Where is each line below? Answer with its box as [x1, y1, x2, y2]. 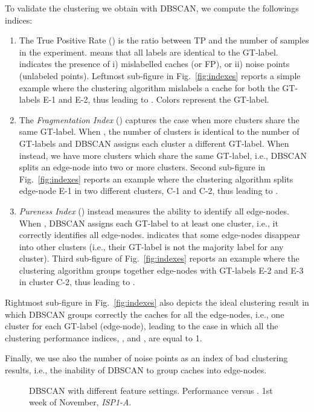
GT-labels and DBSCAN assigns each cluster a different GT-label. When [19, 137, 289, 149]
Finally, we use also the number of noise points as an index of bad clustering [5, 352, 288, 364]
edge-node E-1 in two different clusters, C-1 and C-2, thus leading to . [19, 184, 278, 197]
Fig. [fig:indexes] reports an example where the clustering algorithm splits [19, 172, 293, 185]
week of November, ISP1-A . [29, 396, 132, 408]
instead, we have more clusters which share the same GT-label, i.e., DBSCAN [19, 149, 307, 161]
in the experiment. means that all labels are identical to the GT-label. [19, 45, 278, 58]
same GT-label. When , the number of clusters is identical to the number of [19, 125, 300, 138]
